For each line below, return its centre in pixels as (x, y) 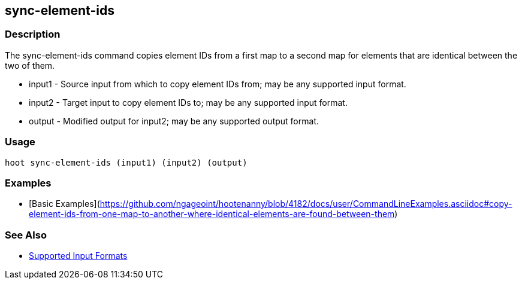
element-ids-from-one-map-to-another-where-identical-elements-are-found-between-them (212, 214)
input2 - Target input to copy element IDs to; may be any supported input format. (188, 102)
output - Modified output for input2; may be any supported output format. (174, 121)
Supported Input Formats (78, 256)
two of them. (30, 65)
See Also (26, 235)
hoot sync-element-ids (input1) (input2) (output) (126, 162)
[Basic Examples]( (64, 204)
